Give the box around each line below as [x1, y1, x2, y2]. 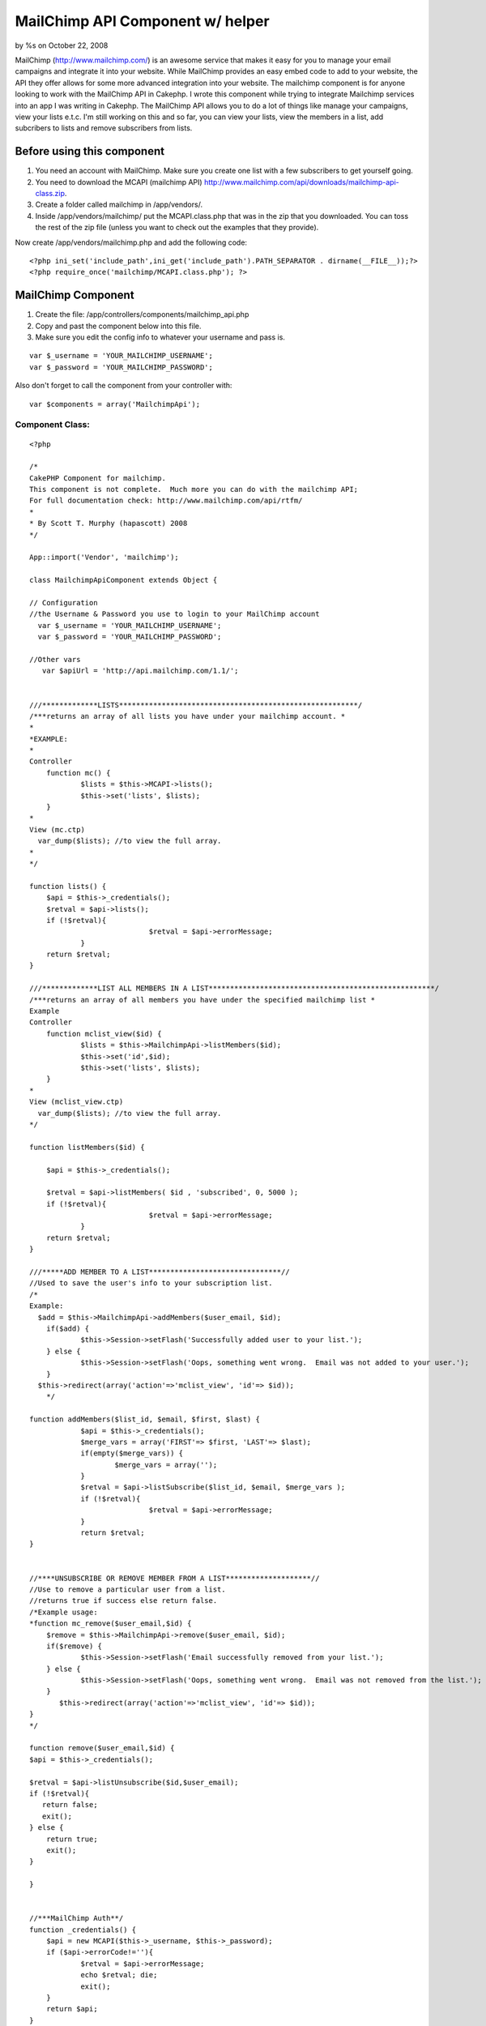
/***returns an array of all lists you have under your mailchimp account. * [29, 712, 346, 720]
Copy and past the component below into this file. [35, 321, 202, 331]
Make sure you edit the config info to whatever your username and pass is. [35, 332, 285, 342]
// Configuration [29, 598, 98, 607]
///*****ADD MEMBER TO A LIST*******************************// [29, 1267, 291, 1276]
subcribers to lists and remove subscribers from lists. [15, 123, 193, 133]
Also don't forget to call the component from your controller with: [15, 381, 232, 391]
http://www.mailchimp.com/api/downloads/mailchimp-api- [203, 177, 400, 186]
